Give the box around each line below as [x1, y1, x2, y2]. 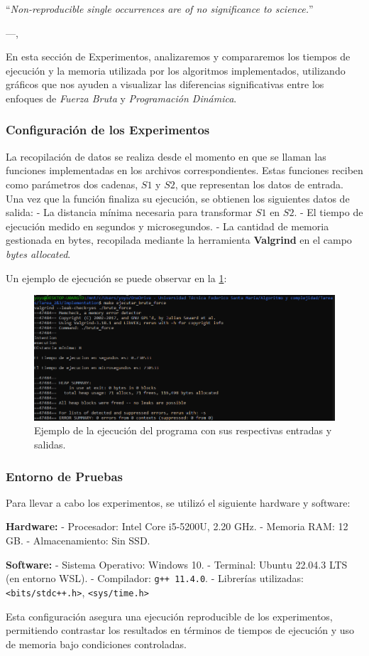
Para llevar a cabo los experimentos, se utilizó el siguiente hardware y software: [6, 495, 351, 510]
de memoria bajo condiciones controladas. [6, 636, 187, 651]
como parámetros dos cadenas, [6, 176, 138, 191]
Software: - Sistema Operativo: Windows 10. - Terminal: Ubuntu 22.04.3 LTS [6, 556, 348, 571]
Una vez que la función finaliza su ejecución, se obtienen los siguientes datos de [6, 190, 350, 205]
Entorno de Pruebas [6, 467, 123, 485]
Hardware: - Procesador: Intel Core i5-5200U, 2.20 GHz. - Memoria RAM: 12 [6, 519, 348, 534]
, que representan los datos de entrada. [175, 176, 343, 191]
